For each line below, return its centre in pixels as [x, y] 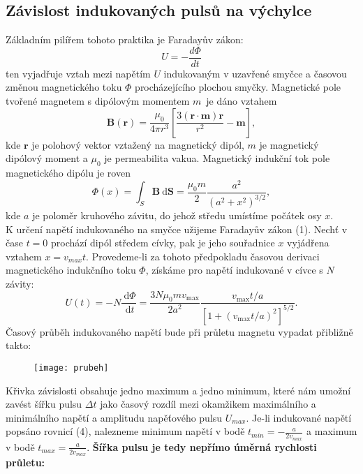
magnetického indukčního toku [71, 270]
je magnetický [289, 144]
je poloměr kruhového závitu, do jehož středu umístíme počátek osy [177, 215]
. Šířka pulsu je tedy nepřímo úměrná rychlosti [202, 446]
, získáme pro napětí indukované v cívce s [234, 270]
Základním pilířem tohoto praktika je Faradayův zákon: [125, 39]
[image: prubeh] [71, 368]
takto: [18, 345]
